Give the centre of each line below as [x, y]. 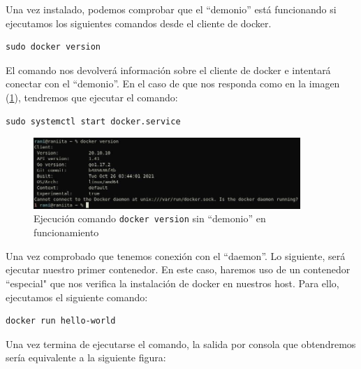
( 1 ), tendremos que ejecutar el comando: [92, 97]
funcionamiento [66, 232]
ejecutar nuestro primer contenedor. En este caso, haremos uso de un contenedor [178, 269]
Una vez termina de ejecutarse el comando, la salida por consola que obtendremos [181, 343]
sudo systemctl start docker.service [93, 121]
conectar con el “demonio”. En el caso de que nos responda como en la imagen [173, 84]
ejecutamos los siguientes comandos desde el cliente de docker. [139, 23]
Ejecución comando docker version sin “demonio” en [150, 218]
